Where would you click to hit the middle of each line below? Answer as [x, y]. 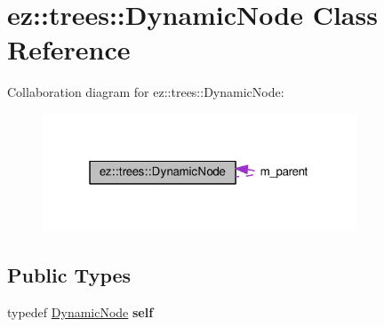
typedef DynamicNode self [80, 312]
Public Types [69, 275]
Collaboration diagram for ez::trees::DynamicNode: [146, 92]
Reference [69, 49]
